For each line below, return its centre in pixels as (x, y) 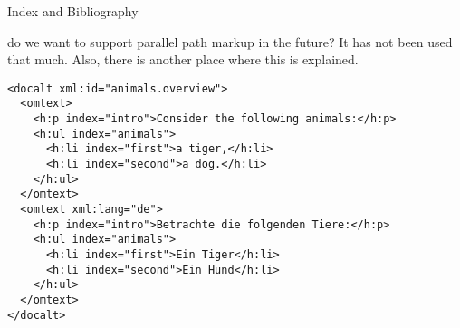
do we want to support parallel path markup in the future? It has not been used (230, 41)
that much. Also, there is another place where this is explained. (183, 59)
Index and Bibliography (73, 11)
